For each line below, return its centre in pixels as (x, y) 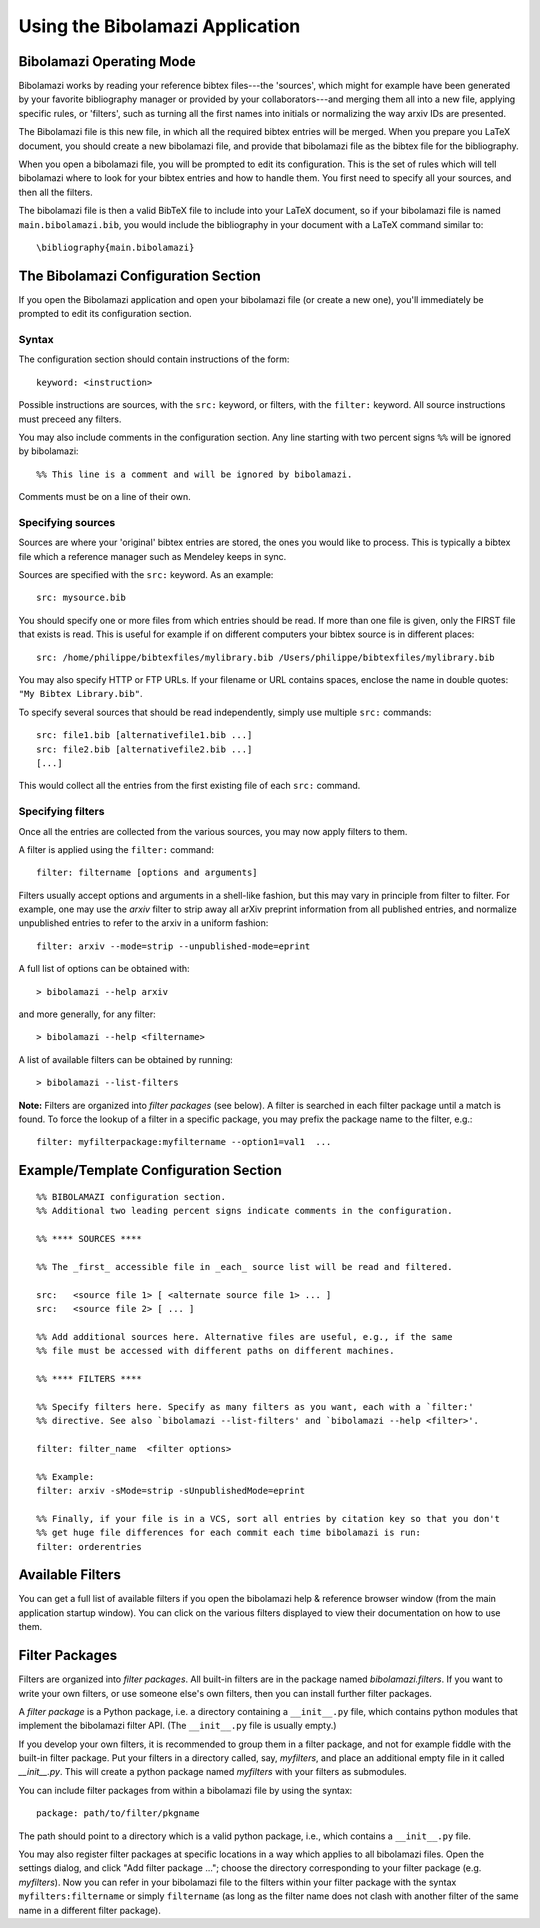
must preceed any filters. (70, 419)
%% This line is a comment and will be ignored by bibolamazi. (194, 474)
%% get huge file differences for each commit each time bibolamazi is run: (229, 1533)
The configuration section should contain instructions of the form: (154, 359)
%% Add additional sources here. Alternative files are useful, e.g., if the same (244, 1336)
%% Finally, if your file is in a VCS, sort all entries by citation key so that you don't (268, 1518)
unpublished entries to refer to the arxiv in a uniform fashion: (143, 923)
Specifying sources (67, 522)
